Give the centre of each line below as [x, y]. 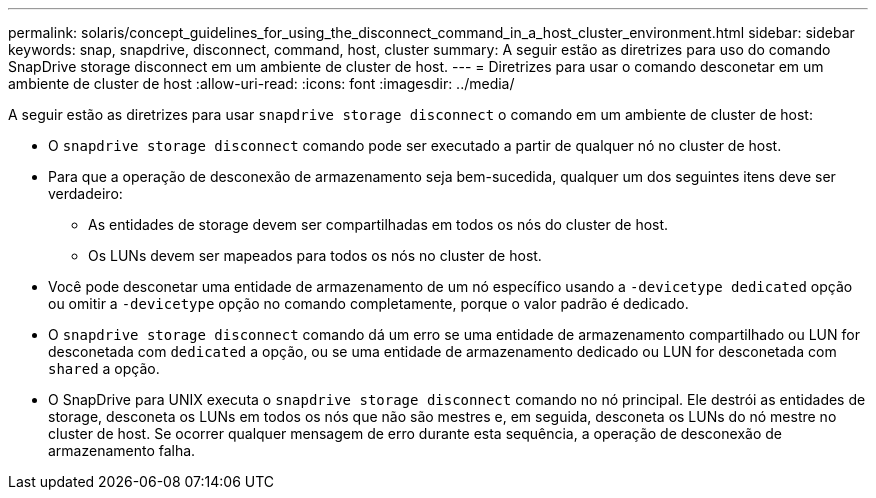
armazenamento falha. [122, 450]
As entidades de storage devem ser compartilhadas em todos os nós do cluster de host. [378, 224]
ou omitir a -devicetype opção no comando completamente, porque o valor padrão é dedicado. [368, 303]
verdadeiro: [85, 193]
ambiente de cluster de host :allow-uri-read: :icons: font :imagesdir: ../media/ [261, 83]
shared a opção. [104, 368]
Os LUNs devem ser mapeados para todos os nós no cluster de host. [315, 255]
